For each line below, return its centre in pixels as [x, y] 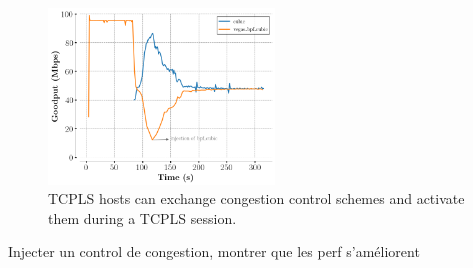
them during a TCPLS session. [142, 217]
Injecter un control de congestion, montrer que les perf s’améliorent [214, 251]
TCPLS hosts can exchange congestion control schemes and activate [256, 198]
